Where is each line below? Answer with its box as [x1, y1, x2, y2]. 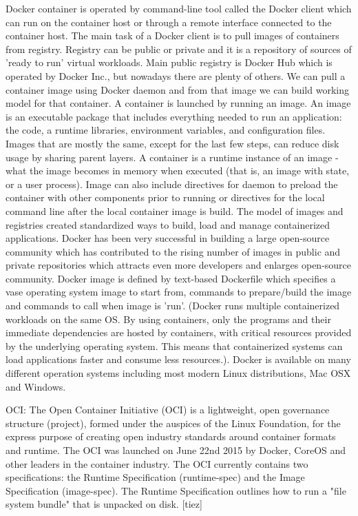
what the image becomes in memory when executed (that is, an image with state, [6, 163, 350, 178]
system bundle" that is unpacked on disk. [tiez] [6, 497, 202, 511]
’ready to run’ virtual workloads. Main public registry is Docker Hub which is [6, 55, 333, 70]
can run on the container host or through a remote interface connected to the [6, 14, 332, 29]
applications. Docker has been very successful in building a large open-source [6, 231, 330, 245]
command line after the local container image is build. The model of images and [6, 203, 344, 218]
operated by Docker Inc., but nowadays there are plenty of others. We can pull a [6, 68, 346, 83]
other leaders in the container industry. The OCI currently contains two [6, 456, 308, 471]
